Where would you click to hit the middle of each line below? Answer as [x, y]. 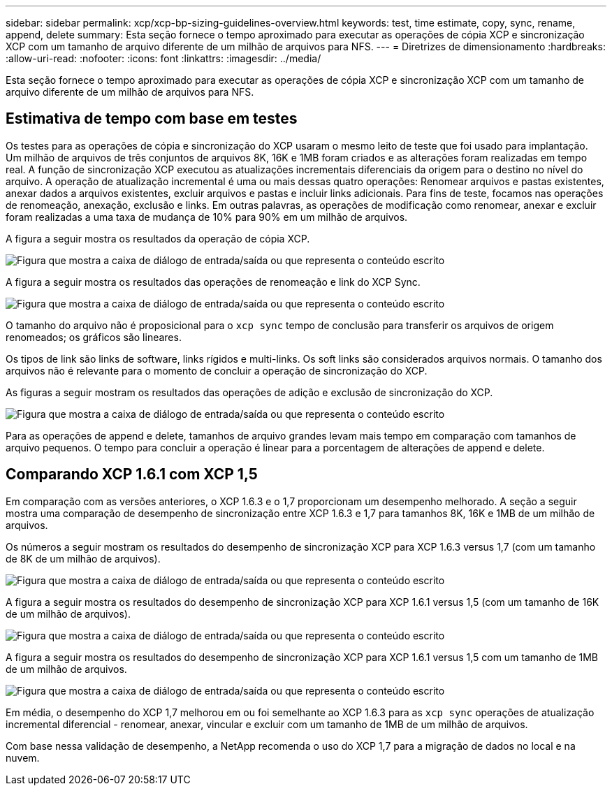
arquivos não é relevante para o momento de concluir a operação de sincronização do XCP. [217, 370]
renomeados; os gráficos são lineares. [94, 337]
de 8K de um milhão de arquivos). [83, 558]
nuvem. [23, 757]
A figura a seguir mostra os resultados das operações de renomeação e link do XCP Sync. [213, 282]
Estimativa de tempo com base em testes [152, 119]
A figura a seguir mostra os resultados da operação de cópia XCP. [158, 238]
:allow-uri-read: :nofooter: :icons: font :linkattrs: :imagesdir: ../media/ [163, 58]
